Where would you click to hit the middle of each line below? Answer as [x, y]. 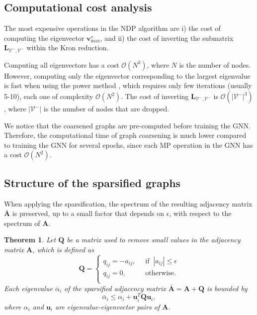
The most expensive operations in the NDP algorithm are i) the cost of [112, 28]
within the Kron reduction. [68, 48]
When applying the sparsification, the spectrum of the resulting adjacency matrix [128, 203]
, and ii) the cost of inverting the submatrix [167, 38]
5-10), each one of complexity [49, 96]
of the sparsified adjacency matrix [115, 288]
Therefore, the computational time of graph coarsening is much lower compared [125, 135]
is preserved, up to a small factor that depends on [88, 213]
